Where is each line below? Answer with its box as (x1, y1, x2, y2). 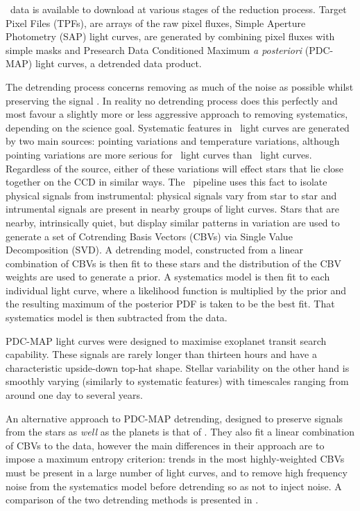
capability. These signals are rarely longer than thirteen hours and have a (6, 347, 317, 361)
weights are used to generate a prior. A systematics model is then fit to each (6, 269, 330, 284)
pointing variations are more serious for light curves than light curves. (6, 147, 312, 161)
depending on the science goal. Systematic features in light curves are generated (6, 120, 350, 134)
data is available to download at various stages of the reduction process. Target (10, 2, 347, 16)
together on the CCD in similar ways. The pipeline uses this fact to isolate (6, 174, 327, 189)
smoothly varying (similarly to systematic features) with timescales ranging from (6, 374, 349, 388)
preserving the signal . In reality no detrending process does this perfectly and (6, 93, 338, 107)
